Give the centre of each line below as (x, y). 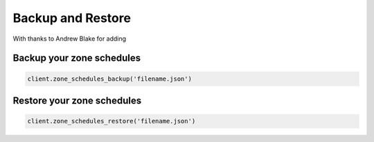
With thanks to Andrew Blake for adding (70, 39)
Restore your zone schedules (77, 100)
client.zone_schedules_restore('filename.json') (112, 121)
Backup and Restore (72, 18)
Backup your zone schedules (77, 58)
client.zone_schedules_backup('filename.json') (109, 79)
